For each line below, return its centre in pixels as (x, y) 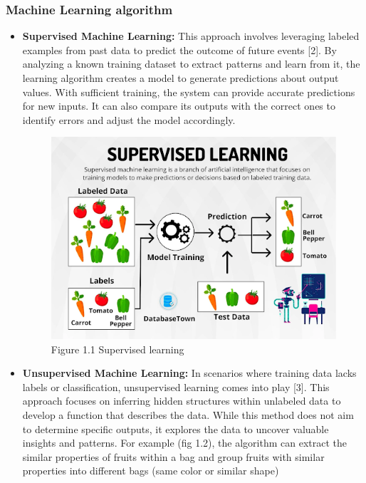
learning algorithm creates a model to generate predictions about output (181, 78)
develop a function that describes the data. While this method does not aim (188, 415)
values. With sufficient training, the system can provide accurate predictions (189, 92)
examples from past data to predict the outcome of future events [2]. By (179, 50)
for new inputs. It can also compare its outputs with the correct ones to (179, 106)
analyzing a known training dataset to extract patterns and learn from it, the (191, 64)
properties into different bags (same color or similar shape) (151, 471)
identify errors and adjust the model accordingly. (129, 119)
